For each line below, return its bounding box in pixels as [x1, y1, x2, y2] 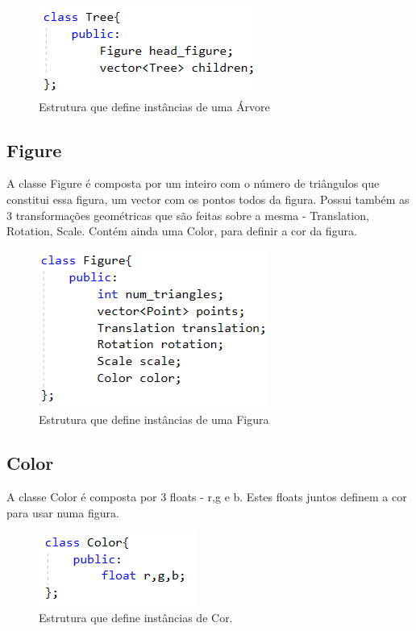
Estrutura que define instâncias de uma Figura [39, 411, 269, 428]
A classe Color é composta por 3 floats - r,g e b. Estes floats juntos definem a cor [6, 488, 407, 505]
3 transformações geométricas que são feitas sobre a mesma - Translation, [6, 206, 369, 223]
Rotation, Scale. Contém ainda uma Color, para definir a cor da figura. [6, 222, 357, 239]
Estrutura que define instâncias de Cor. [39, 608, 233, 625]
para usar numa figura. [6, 504, 119, 521]
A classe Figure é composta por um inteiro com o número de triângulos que [6, 175, 380, 192]
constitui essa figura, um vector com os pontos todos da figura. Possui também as [6, 190, 410, 207]
